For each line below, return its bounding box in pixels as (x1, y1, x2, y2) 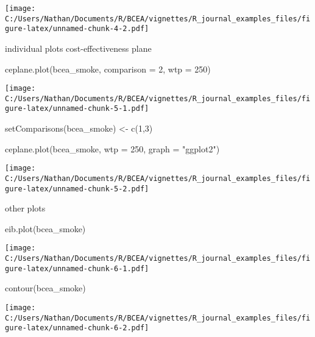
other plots (5, 202, 46, 215)
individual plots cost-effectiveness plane (5, 41, 152, 54)
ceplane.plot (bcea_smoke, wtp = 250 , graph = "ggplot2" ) (5, 142, 220, 155)
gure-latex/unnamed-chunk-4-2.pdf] (5, 24, 149, 34)
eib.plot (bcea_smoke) (5, 222, 86, 235)
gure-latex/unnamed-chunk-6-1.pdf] (5, 264, 149, 273)
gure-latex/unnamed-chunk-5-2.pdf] (5, 184, 149, 193)
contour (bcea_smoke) (5, 282, 86, 294)
